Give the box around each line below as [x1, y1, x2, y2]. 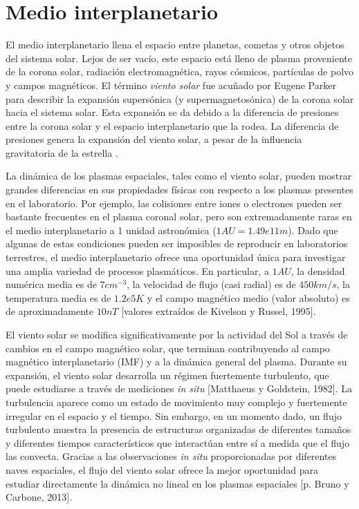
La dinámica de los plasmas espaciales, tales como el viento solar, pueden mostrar [6, 169, 352, 183]
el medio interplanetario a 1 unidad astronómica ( [6, 222, 217, 237]
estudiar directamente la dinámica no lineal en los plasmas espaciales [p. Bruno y [6, 476, 349, 490]
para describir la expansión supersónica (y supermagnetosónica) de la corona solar [6, 91, 354, 106]
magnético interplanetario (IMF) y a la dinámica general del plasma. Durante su [6, 354, 347, 369]
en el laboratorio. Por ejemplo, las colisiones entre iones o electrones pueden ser [6, 195, 342, 210]
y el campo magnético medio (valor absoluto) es [147, 290, 350, 305]
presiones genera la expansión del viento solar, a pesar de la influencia [6, 132, 302, 146]
